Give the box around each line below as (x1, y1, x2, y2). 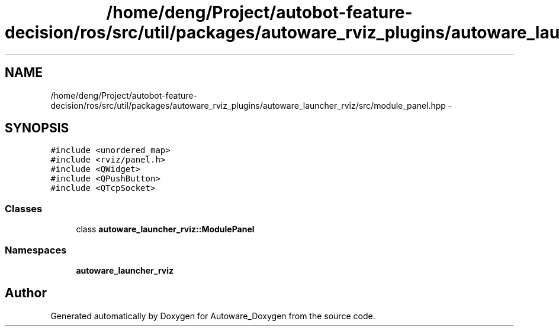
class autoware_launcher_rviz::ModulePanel (76, 224, 255, 235)
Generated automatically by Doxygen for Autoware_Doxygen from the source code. (50, 310, 375, 321)
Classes (5, 202, 43, 215)
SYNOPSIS (5, 121, 69, 136)
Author (5, 285, 47, 301)
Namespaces (5, 244, 67, 256)
